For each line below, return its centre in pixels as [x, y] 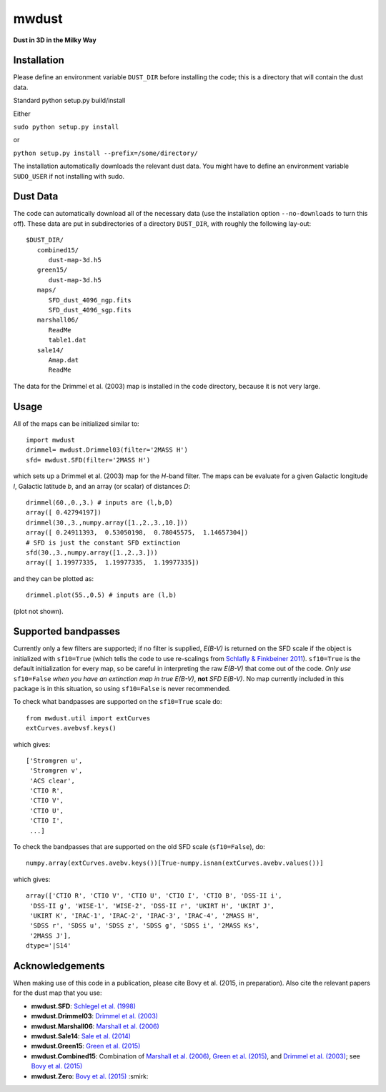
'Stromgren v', [56, 771]
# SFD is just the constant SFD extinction [103, 542]
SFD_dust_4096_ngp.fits [90, 300]
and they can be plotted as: [54, 578]
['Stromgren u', [54, 760]
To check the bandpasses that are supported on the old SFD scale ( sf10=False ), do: [139, 847]
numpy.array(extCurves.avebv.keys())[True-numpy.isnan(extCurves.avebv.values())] [175, 863]
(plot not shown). [38, 611]
